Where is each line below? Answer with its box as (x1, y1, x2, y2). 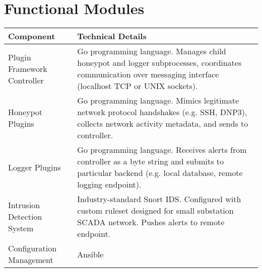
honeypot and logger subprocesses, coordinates (77, 57, 242, 69)
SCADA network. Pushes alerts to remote (77, 216, 225, 228)
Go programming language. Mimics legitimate (77, 95, 239, 107)
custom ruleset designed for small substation (77, 205, 234, 217)
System (8, 222, 34, 234)
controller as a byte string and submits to (77, 155, 224, 167)
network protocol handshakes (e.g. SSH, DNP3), (77, 106, 247, 118)
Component (8, 30, 55, 42)
